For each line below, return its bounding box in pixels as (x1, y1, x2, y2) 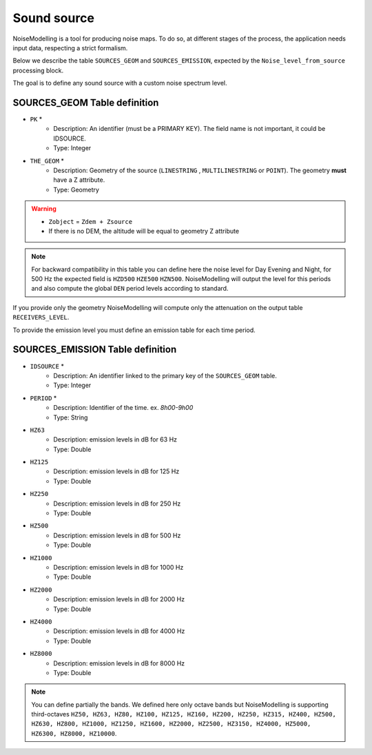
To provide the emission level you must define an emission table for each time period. (12, 326, 256, 334)
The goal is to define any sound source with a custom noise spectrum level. (12, 79, 227, 87)
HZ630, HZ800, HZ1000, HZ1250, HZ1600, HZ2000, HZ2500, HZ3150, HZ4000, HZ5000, (31, 720, 311, 728)
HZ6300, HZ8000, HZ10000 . (31, 729, 117, 737)
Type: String (53, 413, 88, 422)
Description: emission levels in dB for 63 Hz (53, 435, 178, 444)
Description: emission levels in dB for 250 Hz (53, 499, 181, 508)
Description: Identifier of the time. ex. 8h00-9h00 (53, 404, 194, 412)
